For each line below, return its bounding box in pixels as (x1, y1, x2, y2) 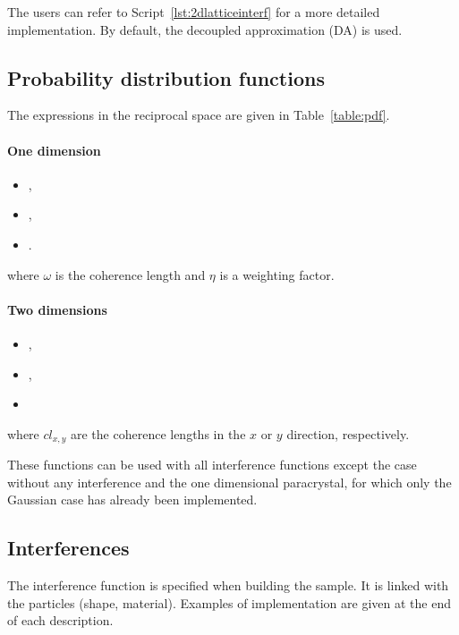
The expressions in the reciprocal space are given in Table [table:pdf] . (7, 106, 390, 124)
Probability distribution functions (7, 63, 325, 91)
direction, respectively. (286, 424, 410, 443)
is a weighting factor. (219, 265, 335, 284)
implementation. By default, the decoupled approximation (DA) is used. (7, 20, 403, 38)
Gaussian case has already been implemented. (7, 490, 258, 509)
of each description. (7, 611, 114, 630)
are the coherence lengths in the (70, 424, 246, 443)
